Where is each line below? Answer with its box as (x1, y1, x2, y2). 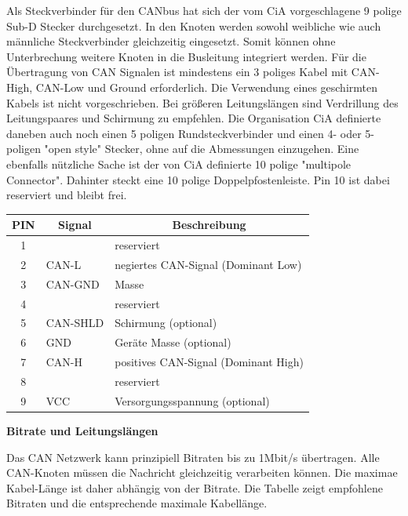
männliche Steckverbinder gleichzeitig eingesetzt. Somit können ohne (6, 33, 336, 49)
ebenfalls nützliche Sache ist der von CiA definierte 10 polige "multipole (6, 155, 352, 172)
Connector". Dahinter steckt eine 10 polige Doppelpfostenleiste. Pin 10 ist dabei (6, 171, 390, 187)
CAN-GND (46, 275, 100, 292)
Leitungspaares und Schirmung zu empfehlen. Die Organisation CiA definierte (6, 110, 381, 126)
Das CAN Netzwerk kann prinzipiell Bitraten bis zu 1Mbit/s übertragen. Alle (6, 449, 380, 465)
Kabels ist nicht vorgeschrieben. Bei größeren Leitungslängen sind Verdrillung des (6, 94, 399, 111)
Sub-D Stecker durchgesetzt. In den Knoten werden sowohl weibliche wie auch (6, 17, 381, 34)
